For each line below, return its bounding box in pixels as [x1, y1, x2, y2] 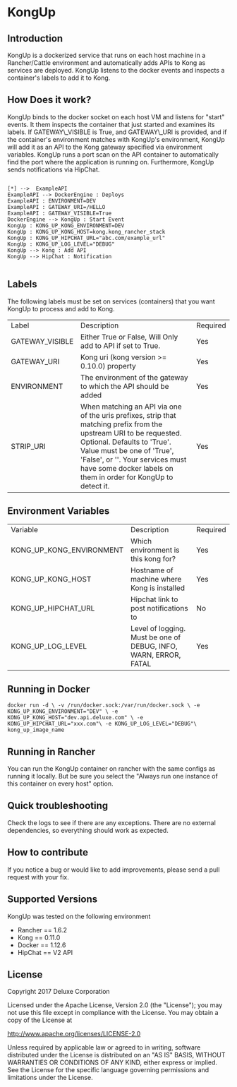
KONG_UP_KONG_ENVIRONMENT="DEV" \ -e [7, 708, 119, 715]
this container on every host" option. [7, 779, 114, 788]
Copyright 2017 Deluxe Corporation [7, 987, 111, 996]
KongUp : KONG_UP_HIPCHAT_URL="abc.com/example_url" [7, 234, 166, 241]
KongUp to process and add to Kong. [7, 304, 115, 313]
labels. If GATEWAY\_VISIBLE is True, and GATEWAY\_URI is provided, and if [7, 128, 227, 136]
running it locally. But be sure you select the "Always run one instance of [7, 772, 219, 781]
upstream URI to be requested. [80, 428, 182, 438]
